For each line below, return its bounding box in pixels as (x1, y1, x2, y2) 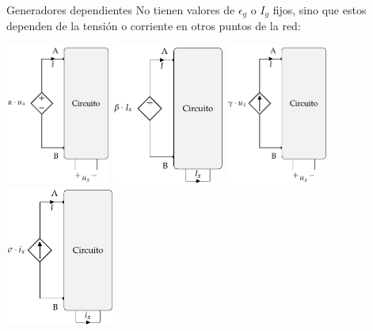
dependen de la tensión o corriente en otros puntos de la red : (6, 17, 301, 34)
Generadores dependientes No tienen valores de (6, 2, 235, 17)
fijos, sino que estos (272, 2, 367, 17)
